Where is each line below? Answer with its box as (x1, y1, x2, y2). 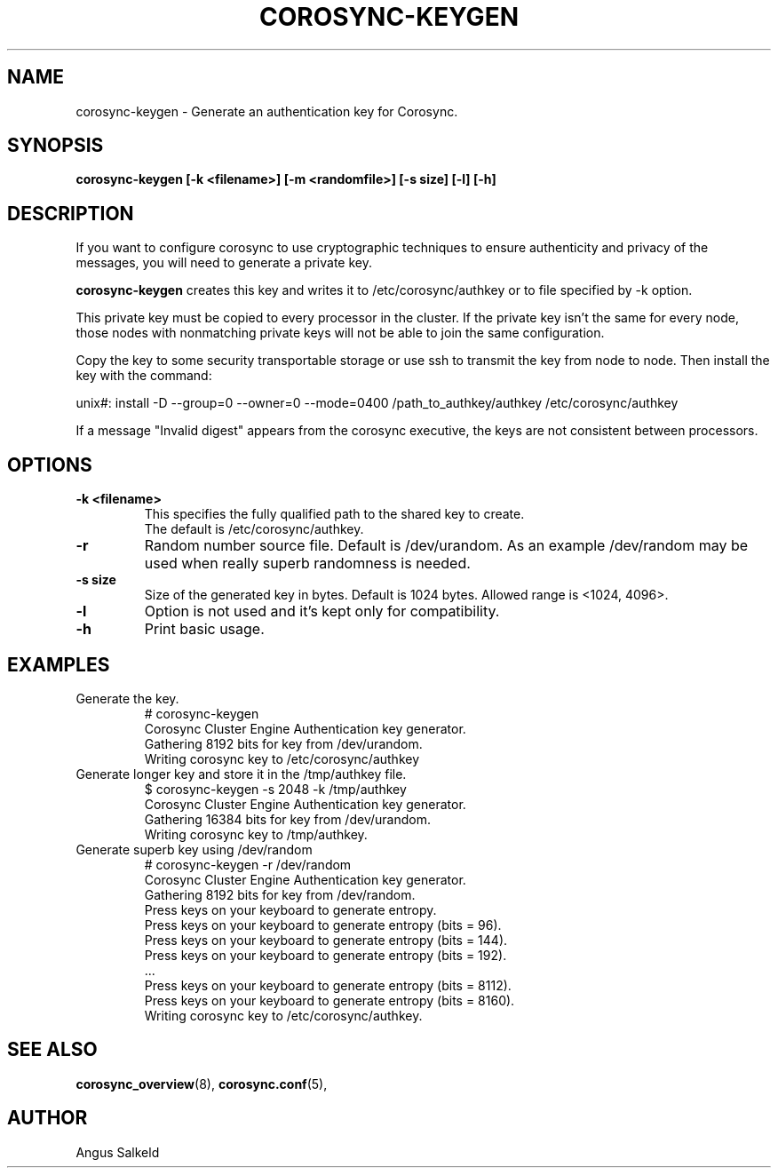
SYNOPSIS (7, 134, 104, 157)
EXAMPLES (7, 653, 110, 676)
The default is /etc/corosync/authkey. (144, 521, 364, 537)
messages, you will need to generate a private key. (75, 255, 372, 271)
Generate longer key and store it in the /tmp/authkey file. (75, 766, 407, 782)
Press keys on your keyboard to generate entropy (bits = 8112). (144, 977, 512, 993)
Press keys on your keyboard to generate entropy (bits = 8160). (144, 992, 515, 1008)
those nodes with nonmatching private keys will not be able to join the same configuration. (75, 325, 605, 341)
